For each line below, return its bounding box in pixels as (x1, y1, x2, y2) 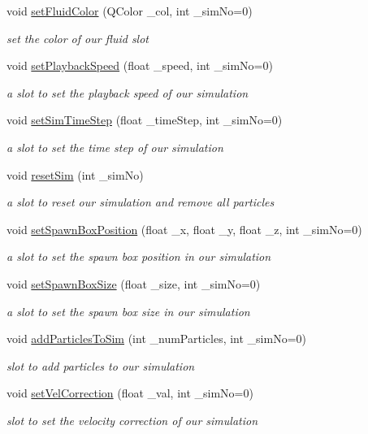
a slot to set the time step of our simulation (6, 138, 223, 155)
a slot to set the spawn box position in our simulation (6, 248, 271, 265)
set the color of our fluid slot (6, 29, 149, 46)
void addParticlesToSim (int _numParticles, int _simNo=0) (6, 330, 307, 347)
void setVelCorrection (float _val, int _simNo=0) (6, 384, 253, 401)
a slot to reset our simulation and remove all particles (6, 193, 275, 210)
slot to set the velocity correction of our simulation (6, 411, 258, 428)
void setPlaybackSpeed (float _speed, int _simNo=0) (6, 57, 273, 74)
